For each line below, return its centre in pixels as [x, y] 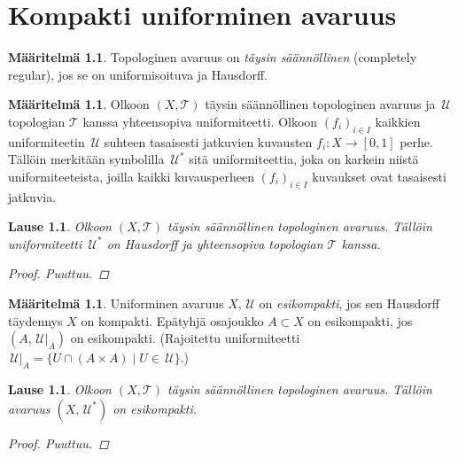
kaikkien [398, 121]
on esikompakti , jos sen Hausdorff [349, 303]
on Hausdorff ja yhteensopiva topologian [215, 243]
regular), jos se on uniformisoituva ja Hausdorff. [138, 74]
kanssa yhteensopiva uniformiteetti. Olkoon [200, 121]
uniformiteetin [47, 141]
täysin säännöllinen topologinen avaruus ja [320, 104]
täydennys [35, 320]
